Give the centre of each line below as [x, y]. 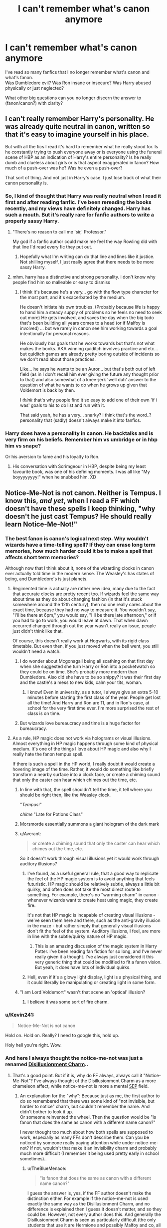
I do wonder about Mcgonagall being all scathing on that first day [87, 661]
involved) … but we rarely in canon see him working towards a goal [89, 328]
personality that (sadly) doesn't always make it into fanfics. [80, 420]
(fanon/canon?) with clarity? [34, 103]
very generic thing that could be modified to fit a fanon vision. [98, 962]
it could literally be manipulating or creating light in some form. [91, 983]
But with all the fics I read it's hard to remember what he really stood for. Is [82, 146]
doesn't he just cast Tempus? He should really [79, 516]
